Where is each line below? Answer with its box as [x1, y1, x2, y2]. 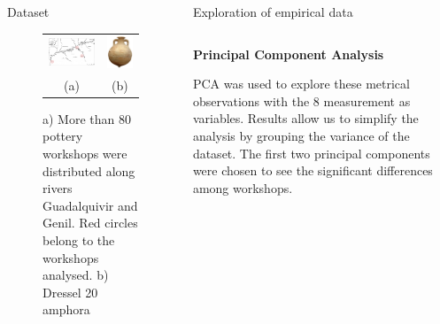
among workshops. [192, 178, 293, 197]
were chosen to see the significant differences [192, 161, 433, 180]
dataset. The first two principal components [192, 143, 430, 162]
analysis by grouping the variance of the [192, 126, 410, 144]
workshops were [42, 144, 127, 162]
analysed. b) [42, 266, 109, 284]
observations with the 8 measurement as [192, 91, 411, 110]
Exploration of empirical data [192, 3, 353, 20]
